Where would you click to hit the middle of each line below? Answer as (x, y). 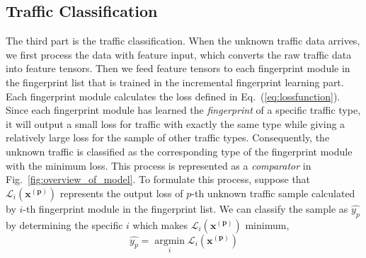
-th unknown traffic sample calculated (273, 193)
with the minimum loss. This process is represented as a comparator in (159, 165)
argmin (170, 241)
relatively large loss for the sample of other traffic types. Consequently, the (168, 137)
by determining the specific (64, 224)
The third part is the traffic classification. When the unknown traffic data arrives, (183, 41)
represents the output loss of (121, 193)
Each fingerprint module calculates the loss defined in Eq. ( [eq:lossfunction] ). (173, 96)
